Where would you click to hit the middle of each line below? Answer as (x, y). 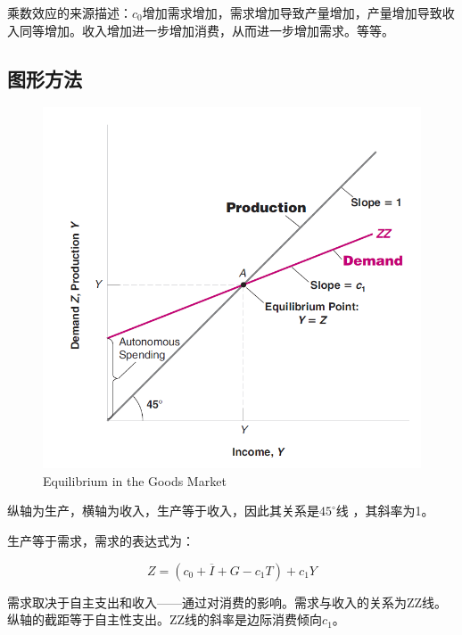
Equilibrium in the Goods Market (135, 480)
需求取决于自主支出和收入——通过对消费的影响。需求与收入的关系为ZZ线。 (227, 602)
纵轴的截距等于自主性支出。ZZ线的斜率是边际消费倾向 (165, 619)
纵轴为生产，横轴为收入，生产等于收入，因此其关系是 (163, 511)
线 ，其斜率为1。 (385, 511)
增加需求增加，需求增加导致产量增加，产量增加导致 (292, 12)
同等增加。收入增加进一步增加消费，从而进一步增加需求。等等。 (206, 30)
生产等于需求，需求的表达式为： (101, 541)
